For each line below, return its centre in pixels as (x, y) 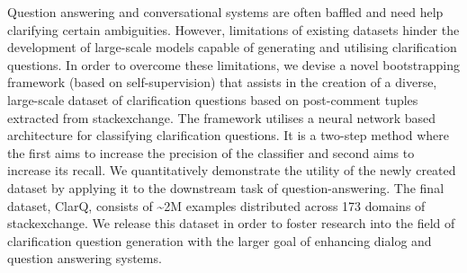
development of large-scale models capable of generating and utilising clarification (232, 47)
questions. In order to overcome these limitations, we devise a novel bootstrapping (234, 64)
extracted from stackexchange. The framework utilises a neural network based (222, 117)
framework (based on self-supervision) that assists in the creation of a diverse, (222, 82)
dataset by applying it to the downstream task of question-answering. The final (226, 187)
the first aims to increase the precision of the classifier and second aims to (211, 152)
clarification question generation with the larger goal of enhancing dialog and (220, 240)
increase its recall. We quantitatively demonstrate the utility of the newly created (232, 170)
